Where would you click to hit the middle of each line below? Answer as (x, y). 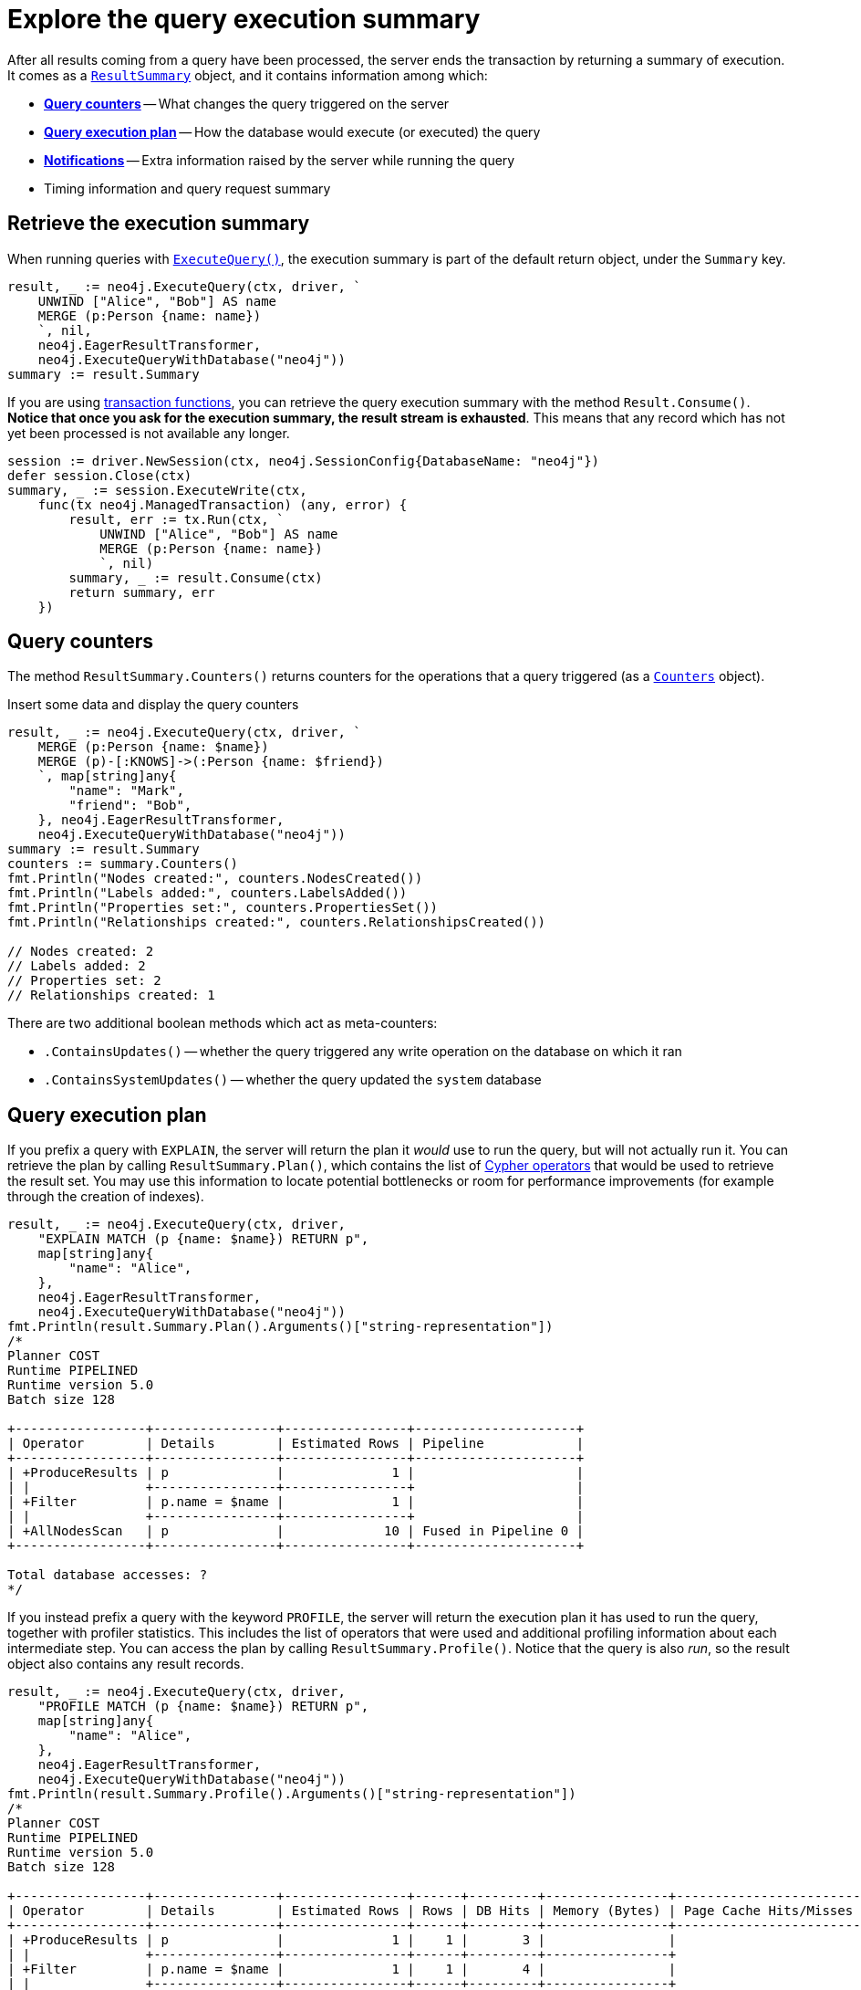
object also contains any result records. (126, 1664)
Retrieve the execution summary (159, 224)
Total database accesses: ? (108, 1575)
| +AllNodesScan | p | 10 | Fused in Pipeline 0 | (296, 1531)
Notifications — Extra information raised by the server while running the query (280, 160)
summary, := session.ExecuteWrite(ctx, (157, 490)
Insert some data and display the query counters (153, 705)
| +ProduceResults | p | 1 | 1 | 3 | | (342, 1940)
